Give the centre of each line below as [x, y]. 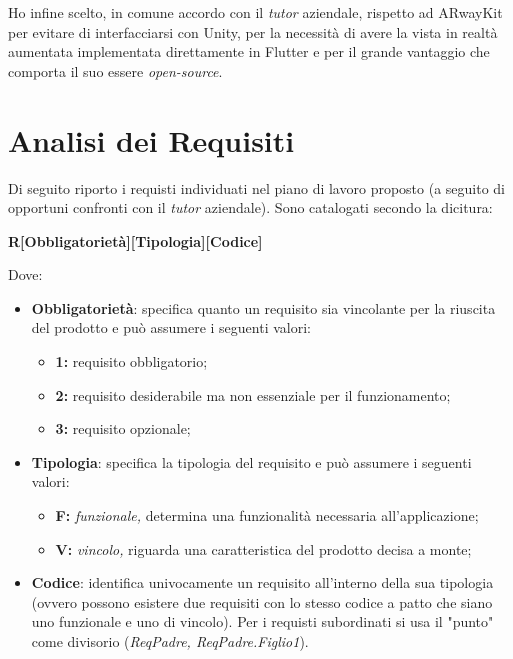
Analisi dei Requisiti [151, 139]
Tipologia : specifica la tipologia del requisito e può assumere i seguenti [251, 461]
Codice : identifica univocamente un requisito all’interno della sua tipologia [262, 582]
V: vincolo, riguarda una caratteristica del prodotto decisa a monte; [263, 548]
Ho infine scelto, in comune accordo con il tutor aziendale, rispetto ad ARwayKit [255, 12]
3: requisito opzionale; [123, 428]
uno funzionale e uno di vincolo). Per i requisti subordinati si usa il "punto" [262, 621]
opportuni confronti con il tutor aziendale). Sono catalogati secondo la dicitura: [250, 207]
